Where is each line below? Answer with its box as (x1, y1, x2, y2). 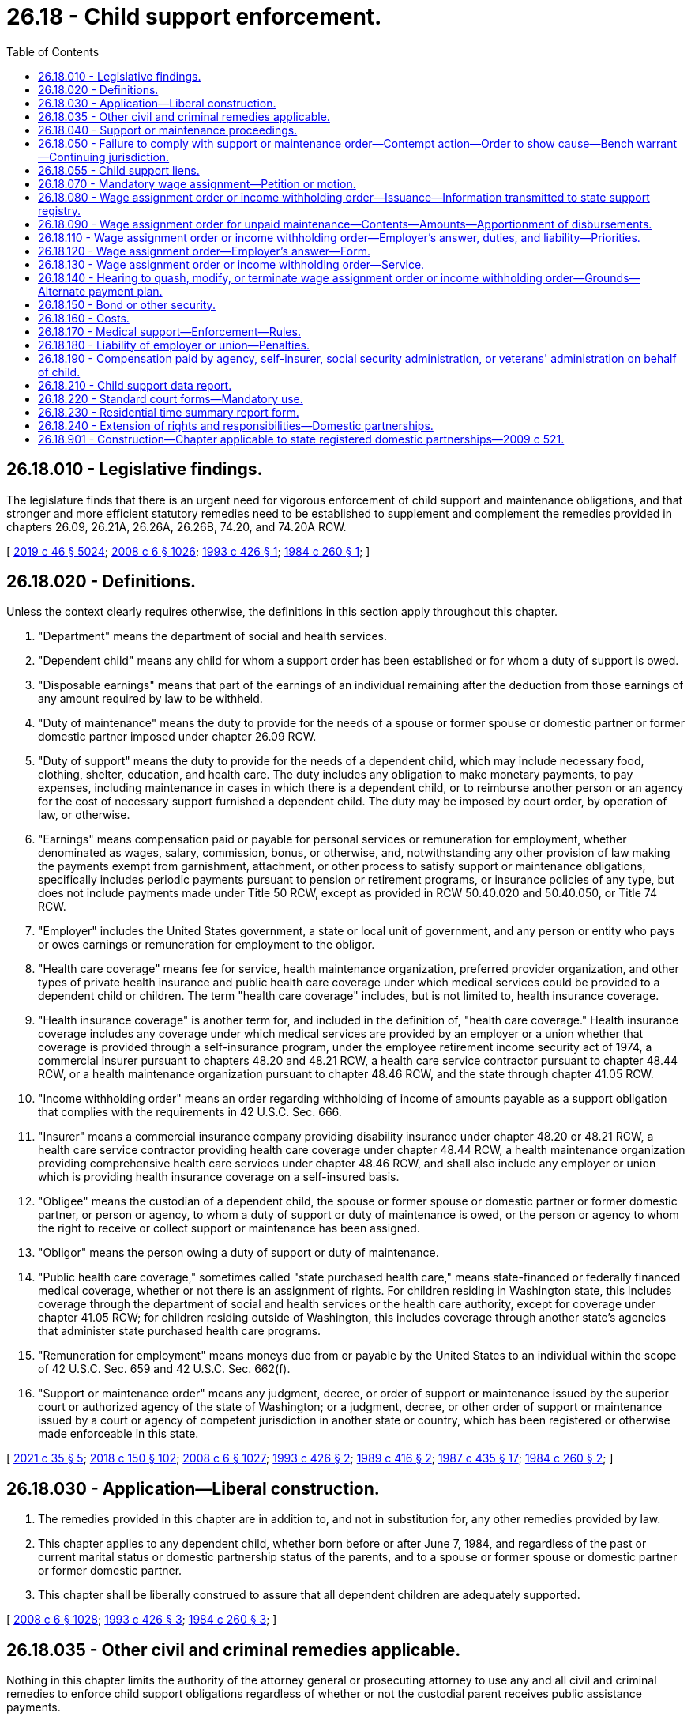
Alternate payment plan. (38, 284, 163, 298)
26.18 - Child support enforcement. (6, 3, 382, 30)
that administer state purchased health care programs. (38, 1324, 321, 1338)
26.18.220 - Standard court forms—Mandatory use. (38, 391, 303, 405)
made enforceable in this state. (38, 1427, 199, 1441)
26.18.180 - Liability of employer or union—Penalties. (38, 338, 310, 352)
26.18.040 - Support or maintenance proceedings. (38, 123, 298, 137)
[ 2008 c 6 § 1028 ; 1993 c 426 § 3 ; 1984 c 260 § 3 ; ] (6, 1612, 277, 1627)
